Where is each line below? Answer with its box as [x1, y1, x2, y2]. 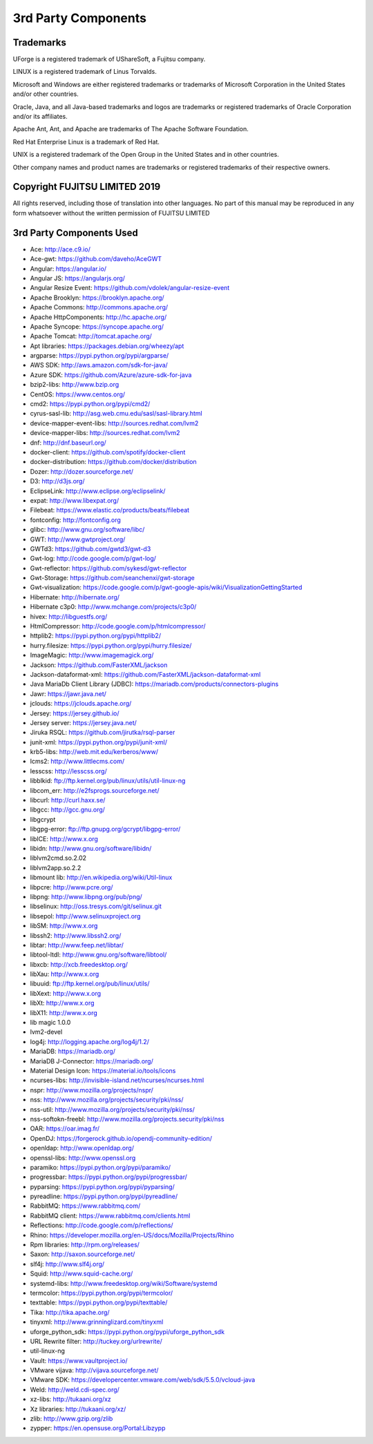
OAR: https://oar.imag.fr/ [30, 1124, 100, 1133]
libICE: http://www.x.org [30, 834, 98, 843]
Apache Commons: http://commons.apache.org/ [30, 303, 169, 311]
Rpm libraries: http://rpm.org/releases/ [30, 1240, 140, 1249]
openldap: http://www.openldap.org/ [30, 1144, 135, 1153]
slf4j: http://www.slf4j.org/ [30, 1260, 105, 1268]
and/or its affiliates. [12, 113, 68, 121]
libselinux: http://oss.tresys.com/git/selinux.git [30, 902, 162, 911]
